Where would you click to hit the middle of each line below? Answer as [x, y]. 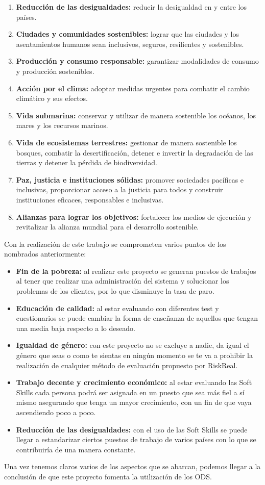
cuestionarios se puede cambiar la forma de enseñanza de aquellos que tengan [137, 318]
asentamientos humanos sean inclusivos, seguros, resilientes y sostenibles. [130, 44]
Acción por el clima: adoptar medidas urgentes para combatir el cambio [133, 88]
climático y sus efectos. [52, 98]
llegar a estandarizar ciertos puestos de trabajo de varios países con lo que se [136, 439]
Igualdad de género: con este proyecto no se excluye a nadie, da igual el [132, 345]
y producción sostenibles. [55, 71]
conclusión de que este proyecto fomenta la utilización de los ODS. [108, 476]
